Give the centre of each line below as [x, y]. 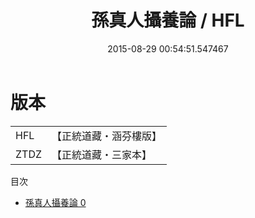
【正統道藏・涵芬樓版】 [107, 136]
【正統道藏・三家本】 [102, 154]
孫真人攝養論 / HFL [168, 20]
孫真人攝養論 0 [55, 202]
